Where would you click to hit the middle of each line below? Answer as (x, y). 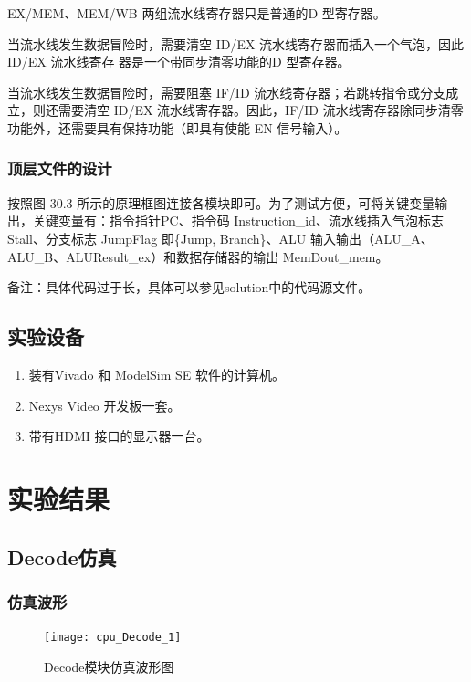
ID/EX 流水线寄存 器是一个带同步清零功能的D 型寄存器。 (179, 62)
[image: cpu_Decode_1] (113, 638)
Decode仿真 (62, 556)
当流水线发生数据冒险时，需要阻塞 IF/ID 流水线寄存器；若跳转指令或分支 (227, 92)
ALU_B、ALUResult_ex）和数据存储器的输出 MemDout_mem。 (198, 256)
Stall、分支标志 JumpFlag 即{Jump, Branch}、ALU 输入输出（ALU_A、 (220, 238)
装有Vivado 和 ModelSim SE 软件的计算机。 (157, 374)
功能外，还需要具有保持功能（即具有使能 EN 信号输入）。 (178, 127)
